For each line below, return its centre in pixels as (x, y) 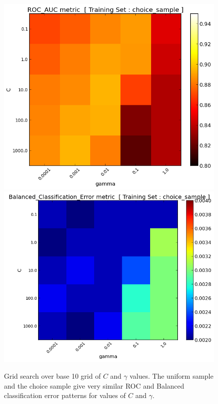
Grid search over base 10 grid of (53, 375)
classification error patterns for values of (65, 395)
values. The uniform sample (171, 375)
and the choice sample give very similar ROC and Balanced (94, 385)
